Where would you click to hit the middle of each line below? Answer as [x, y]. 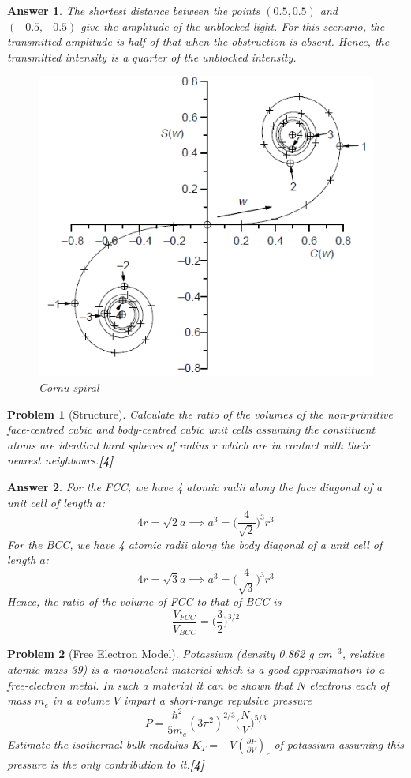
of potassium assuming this [339, 744]
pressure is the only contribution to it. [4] [106, 763]
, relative [363, 654]
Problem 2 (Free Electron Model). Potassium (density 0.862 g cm [170, 654]
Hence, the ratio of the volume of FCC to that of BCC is [144, 601]
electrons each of [349, 684]
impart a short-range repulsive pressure [217, 700]
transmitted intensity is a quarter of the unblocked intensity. [152, 56]
